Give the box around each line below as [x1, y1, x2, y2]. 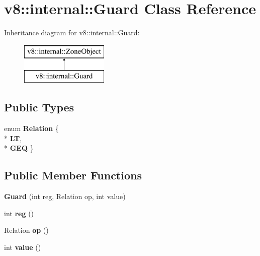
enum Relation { [4, 123, 59, 134]
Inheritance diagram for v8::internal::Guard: [4, 27, 140, 38]
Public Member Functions [4, 167, 142, 183]
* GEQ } [4, 143, 34, 153]
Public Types [4, 99, 74, 115]
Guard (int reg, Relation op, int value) [4, 191, 126, 202]
